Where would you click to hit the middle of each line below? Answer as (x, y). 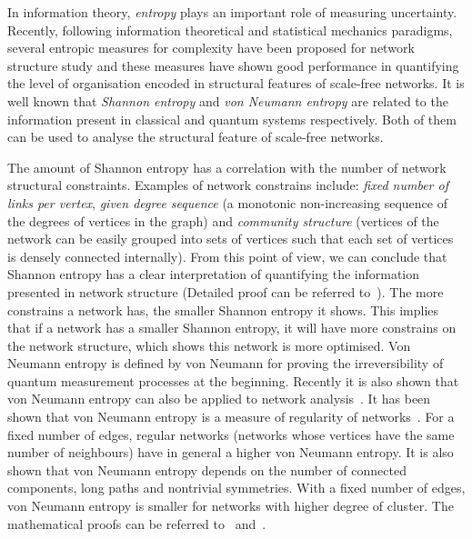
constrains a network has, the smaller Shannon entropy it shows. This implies (223, 309)
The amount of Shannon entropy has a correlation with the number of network (227, 167)
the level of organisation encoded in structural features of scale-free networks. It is (236, 83)
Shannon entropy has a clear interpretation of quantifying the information (214, 274)
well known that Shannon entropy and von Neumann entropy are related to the (228, 100)
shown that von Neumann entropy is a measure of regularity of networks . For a (231, 417)
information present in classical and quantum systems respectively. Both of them (232, 119)
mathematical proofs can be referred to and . (137, 523)
